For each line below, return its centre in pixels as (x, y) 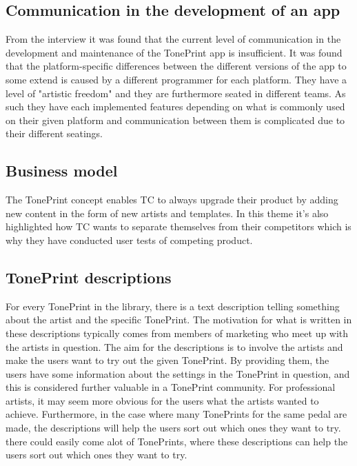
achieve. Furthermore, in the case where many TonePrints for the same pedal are (176, 414)
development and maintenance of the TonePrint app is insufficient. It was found (174, 52)
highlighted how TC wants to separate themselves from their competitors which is (178, 226)
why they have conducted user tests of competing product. (129, 240)
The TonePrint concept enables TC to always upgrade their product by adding (172, 200)
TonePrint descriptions (89, 277)
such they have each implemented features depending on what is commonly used (175, 107)
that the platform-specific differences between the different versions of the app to (176, 66)
